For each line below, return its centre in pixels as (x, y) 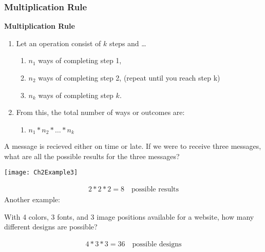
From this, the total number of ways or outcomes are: (100, 112)
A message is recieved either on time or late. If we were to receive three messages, (133, 146)
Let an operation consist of (59, 43)
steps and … (128, 43)
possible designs (157, 244)
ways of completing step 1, (80, 60)
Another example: (32, 199)
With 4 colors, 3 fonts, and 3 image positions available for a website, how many (129, 216)
